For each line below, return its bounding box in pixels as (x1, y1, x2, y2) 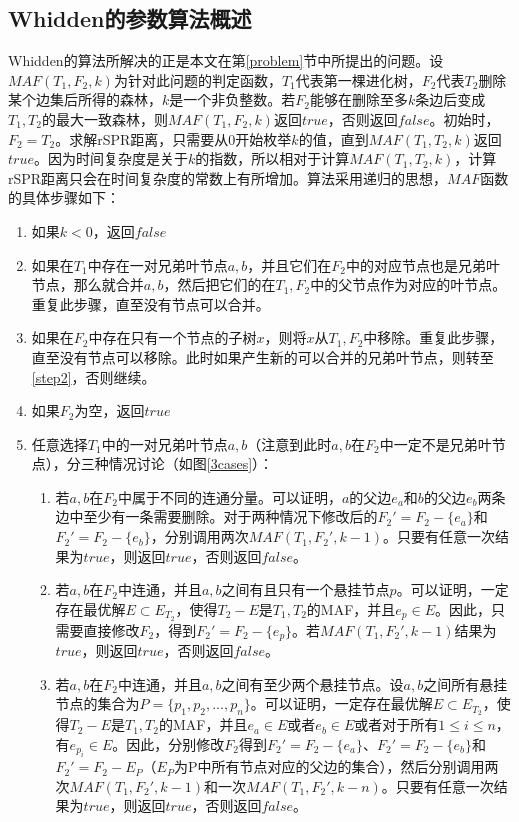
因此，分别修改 (126, 733, 225, 754)
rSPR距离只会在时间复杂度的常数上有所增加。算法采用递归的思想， (8, 167, 448, 188)
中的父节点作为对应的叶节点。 (310, 274, 507, 295)
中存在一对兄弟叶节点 (87, 254, 228, 275)
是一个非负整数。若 (169, 89, 296, 110)
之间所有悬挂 (423, 673, 508, 694)
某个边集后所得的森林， (8, 89, 162, 110)
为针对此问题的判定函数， (113, 69, 282, 90)
